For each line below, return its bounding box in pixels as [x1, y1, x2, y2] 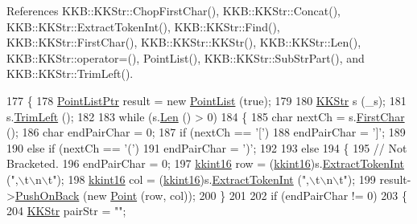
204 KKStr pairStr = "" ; [6, 202, 126, 219]
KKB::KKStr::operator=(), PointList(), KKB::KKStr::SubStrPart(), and [6, 49, 365, 66]
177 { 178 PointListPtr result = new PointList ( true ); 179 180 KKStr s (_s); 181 [6, 92, 407, 108]
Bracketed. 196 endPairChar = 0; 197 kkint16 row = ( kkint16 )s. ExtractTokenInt [6, 155, 405, 172]
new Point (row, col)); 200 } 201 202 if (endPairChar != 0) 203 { [87, 186, 408, 203]
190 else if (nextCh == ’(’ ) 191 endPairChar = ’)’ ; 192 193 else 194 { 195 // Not [6, 139, 407, 156]
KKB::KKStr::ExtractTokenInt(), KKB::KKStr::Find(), [6, 18, 280, 35]
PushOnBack [14, 186, 80, 203]
